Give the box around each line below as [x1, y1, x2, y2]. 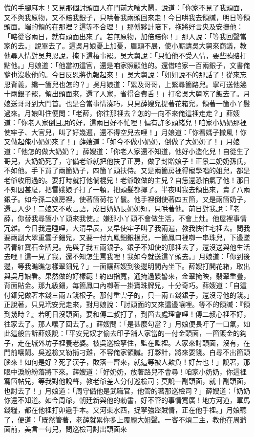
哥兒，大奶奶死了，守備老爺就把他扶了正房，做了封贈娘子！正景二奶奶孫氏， [4, 155, 250, 166]
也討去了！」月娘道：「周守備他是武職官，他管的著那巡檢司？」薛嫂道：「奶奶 [4, 385, 250, 395]
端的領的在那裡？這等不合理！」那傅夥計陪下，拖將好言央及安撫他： [24, 22, 243, 32]
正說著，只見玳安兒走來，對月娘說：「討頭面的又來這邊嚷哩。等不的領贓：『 [4, 299, 243, 309]
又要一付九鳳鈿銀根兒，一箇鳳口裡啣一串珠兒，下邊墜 [79, 232, 250, 242]
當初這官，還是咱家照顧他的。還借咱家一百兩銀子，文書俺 [65, 60, 250, 70]
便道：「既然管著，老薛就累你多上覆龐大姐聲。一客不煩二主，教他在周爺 [17, 414, 247, 424]
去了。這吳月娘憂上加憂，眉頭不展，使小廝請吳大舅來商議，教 [48, 41, 247, 51]
